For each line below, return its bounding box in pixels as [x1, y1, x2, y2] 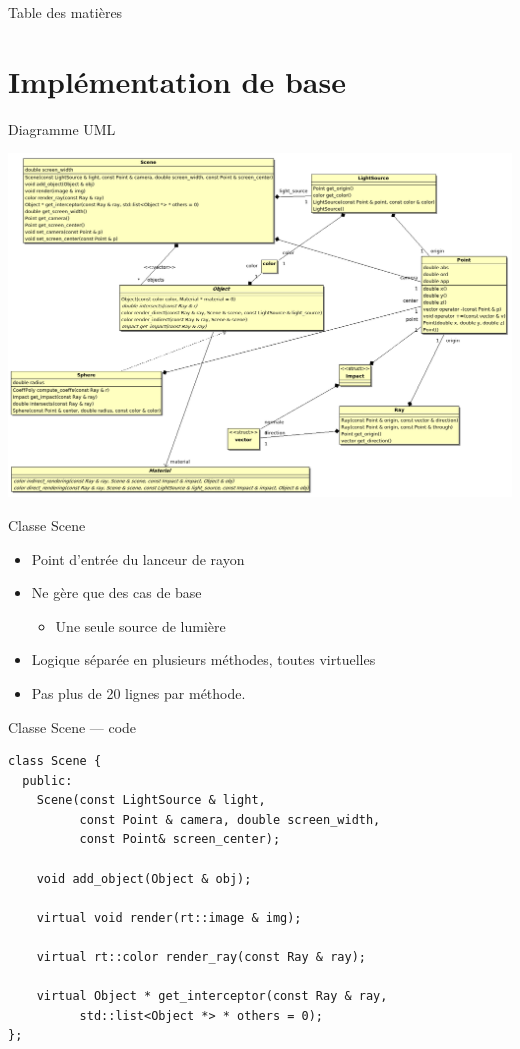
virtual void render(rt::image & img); [36, 910, 302, 925]
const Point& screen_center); [79, 832, 281, 847]
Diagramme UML [8, 118, 116, 139]
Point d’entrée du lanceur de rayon [31, 548, 245, 569]
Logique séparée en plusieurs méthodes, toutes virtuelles [31, 649, 376, 670]
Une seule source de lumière [55, 615, 226, 636]
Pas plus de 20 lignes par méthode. [31, 682, 246, 703]
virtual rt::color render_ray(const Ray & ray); [36, 950, 366, 965]
